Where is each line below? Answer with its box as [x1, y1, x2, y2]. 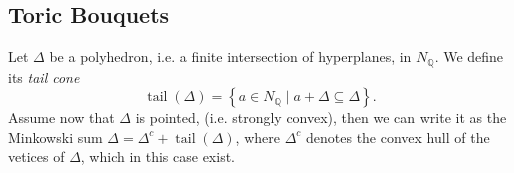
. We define [434, 46, 504, 67]
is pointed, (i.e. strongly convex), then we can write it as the [135, 107, 507, 128]
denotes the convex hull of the [306, 126, 490, 147]
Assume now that [8, 107, 115, 128]
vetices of [8, 146, 65, 167]
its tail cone [8, 66, 80, 87]
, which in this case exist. [80, 146, 236, 167]
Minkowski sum [8, 126, 103, 147]
